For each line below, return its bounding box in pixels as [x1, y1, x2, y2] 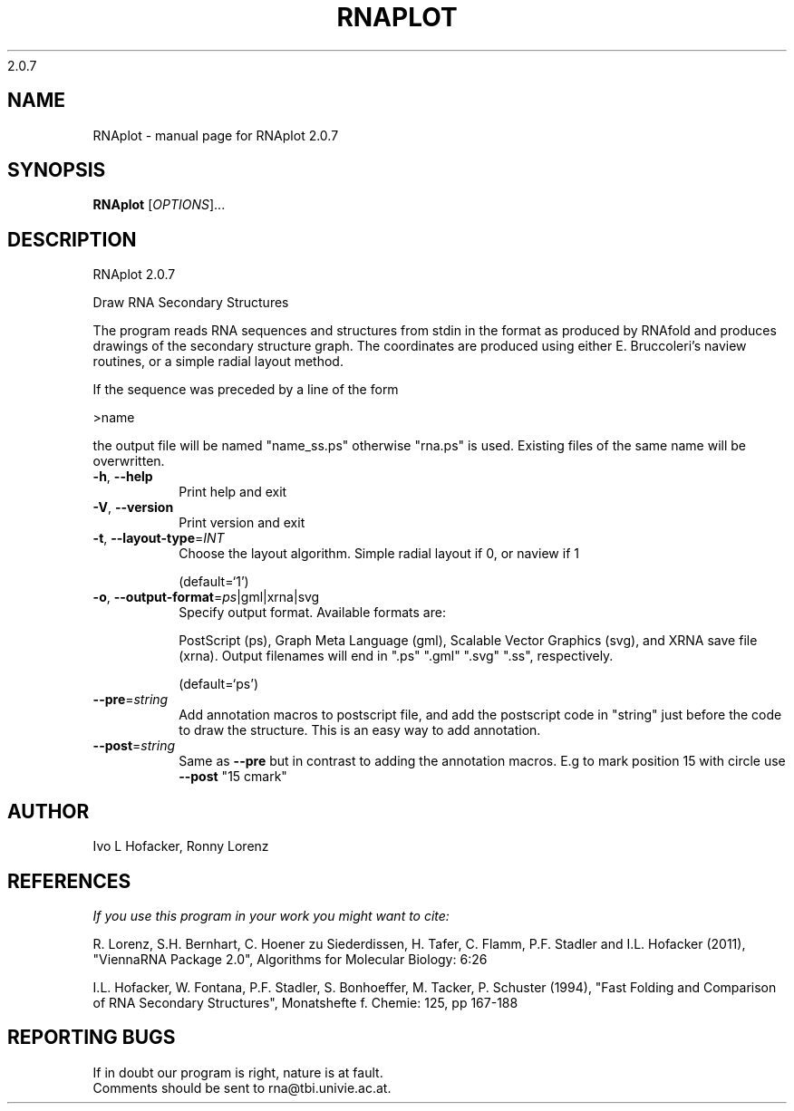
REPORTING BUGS [7, 1026, 176, 1049]
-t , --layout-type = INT [92, 530, 225, 546]
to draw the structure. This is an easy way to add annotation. [179, 722, 541, 739]
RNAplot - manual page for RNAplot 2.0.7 [92, 127, 339, 143]
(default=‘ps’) [179, 676, 258, 692]
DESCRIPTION [7, 227, 137, 251]
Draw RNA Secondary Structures [92, 295, 289, 311]
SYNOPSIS [7, 159, 106, 182]
